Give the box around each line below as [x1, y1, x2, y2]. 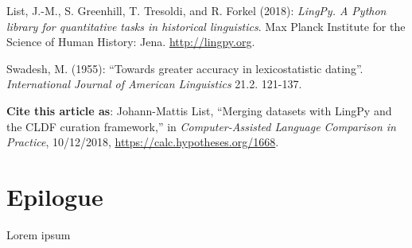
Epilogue [6, 180, 103, 212]
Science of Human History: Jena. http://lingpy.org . [6, 33, 255, 50]
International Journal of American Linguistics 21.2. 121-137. [6, 76, 302, 92]
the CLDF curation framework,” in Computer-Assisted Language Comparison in [6, 118, 396, 134]
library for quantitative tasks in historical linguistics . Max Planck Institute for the [6, 17, 406, 34]
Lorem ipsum [6, 226, 71, 242]
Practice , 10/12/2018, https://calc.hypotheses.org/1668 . [6, 134, 279, 150]
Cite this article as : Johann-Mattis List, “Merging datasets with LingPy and [6, 102, 392, 118]
